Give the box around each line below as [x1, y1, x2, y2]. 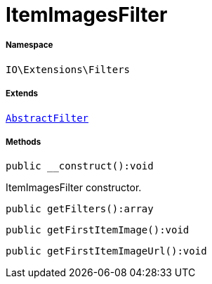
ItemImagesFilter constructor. [6, 181, 142, 194]
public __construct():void [6, 160, 154, 172]
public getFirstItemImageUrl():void [6, 245, 207, 257]
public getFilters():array [6, 203, 154, 215]
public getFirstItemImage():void [6, 224, 190, 236]
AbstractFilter [6, 112, 89, 124]
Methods [6, 136, 41, 147]
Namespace [6, 40, 53, 51]
